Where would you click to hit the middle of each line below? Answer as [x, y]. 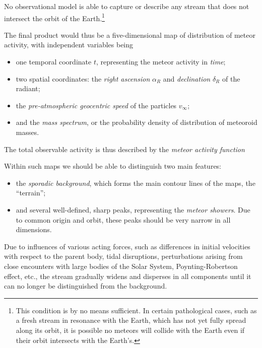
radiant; [28, 88]
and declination [187, 78]
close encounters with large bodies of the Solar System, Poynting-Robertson [121, 266]
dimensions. [34, 229]
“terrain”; [31, 193]
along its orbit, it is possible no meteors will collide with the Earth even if [130, 330]
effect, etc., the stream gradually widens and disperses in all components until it [128, 276]
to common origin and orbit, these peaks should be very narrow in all [123, 219]
